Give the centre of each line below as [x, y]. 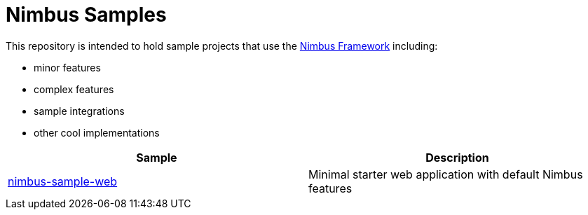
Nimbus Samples [86, 15]
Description [457, 157]
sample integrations [79, 111]
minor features [67, 67]
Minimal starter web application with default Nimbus [446, 174]
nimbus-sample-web [63, 181]
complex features [74, 89]
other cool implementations [97, 132]
